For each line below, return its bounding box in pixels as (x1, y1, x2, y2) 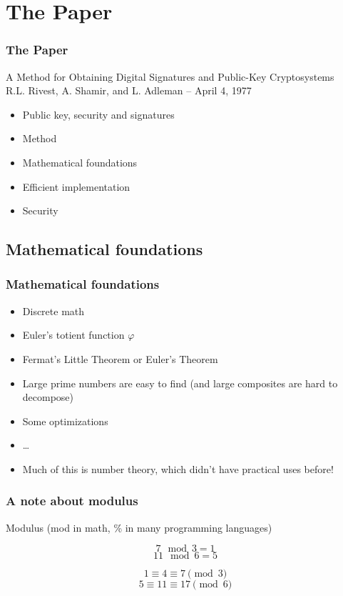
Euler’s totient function (22, 327, 125, 342)
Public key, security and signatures (22, 106, 175, 121)
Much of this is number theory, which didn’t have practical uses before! (22, 461, 334, 476)
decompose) (22, 389, 74, 404)
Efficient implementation (22, 179, 130, 194)
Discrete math (22, 303, 85, 318)
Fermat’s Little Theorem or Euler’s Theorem (22, 351, 218, 366)
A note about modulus (6, 492, 138, 510)
